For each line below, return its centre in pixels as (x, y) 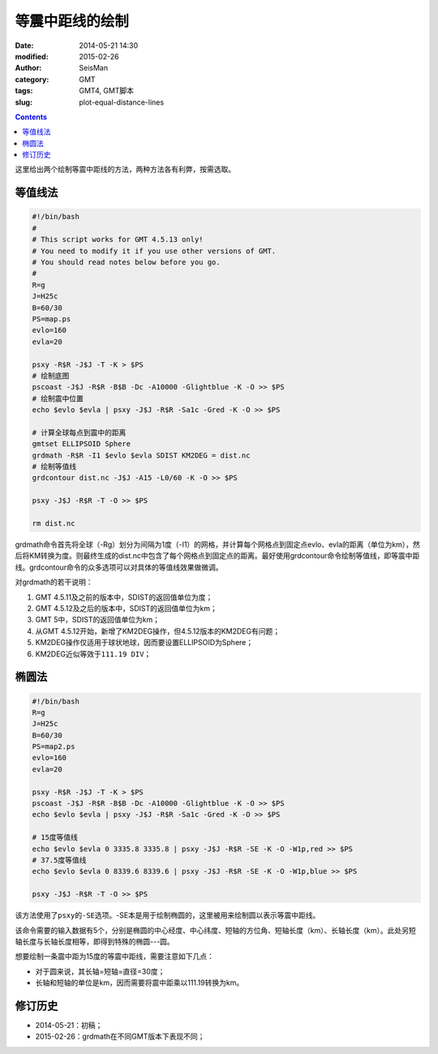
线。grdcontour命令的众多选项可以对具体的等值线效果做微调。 (119, 567)
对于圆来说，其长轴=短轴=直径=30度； (100, 971)
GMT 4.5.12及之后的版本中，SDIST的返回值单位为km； (127, 608)
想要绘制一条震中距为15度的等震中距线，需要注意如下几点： (114, 957)
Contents (31, 117)
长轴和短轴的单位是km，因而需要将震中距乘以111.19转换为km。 (140, 983)
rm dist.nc (54, 523)
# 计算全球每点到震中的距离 (79, 432)
